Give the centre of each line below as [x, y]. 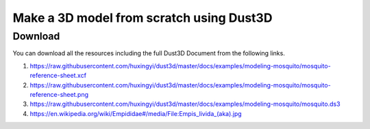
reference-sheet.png [59, 94]
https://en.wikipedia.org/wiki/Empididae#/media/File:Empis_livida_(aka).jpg [136, 113]
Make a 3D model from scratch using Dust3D [143, 18]
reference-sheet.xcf [58, 76]
